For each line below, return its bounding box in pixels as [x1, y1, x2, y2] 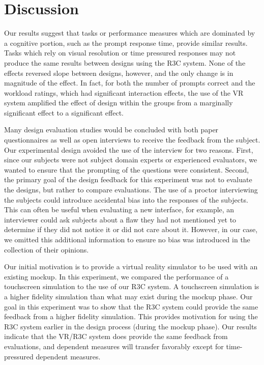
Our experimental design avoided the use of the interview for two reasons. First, [4, 144, 253, 155]
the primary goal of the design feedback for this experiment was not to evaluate [4, 174, 252, 185]
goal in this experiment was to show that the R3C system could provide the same [4, 301, 258, 312]
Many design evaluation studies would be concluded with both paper [4, 124, 219, 135]
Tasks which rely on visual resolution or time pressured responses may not [4, 47, 236, 58]
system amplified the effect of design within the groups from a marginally [4, 97, 233, 108]
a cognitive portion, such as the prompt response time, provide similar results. [4, 37, 248, 48]
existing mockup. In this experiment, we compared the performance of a [4, 271, 229, 282]
